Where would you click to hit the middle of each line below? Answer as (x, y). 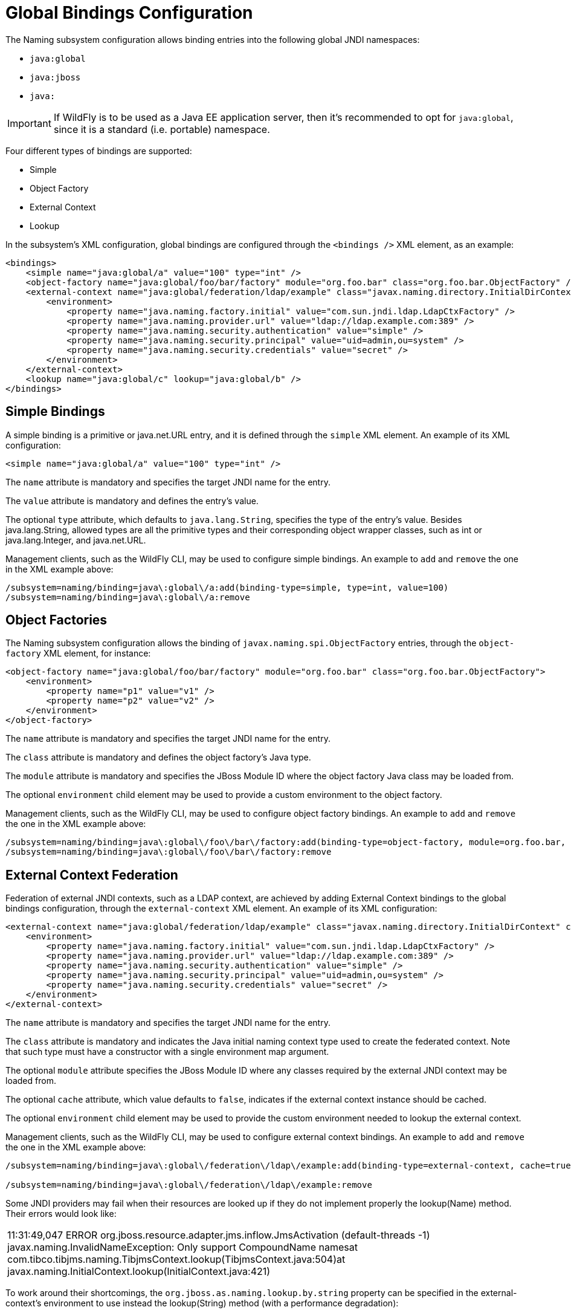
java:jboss (55, 77)
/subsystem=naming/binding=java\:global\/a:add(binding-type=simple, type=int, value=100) (227, 587)
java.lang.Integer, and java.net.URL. (76, 540)
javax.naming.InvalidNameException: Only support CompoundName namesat (182, 1247)
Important (29, 123)
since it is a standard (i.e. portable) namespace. (162, 129)
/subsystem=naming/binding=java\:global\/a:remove (128, 597)
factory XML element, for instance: (78, 653)
